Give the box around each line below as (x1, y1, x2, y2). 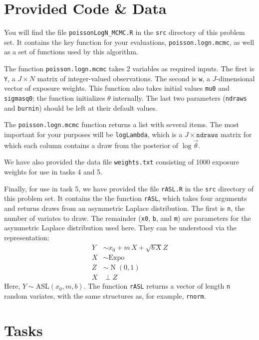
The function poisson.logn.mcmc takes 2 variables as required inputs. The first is (4, 63, 255, 74)
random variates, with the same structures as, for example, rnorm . (4, 290, 206, 301)
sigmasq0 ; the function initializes (4, 93, 105, 103)
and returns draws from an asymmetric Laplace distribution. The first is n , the (4, 203, 245, 213)
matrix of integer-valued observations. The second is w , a (37, 73, 210, 83)
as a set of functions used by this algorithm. (4, 46, 138, 57)
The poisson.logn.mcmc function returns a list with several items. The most (4, 119, 240, 130)
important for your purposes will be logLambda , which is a (4, 129, 183, 139)
